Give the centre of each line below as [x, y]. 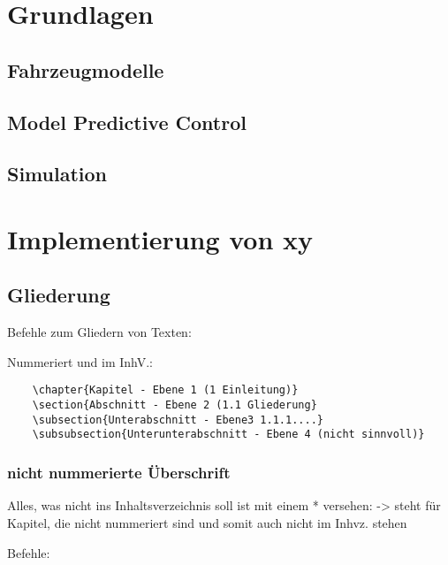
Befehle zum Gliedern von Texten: [99, 332]
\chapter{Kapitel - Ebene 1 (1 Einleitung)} [165, 390]
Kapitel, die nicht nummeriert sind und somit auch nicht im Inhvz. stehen [207, 522]
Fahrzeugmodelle [86, 69]
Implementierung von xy [160, 238]
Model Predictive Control [127, 122]
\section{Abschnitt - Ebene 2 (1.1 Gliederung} [175, 405]
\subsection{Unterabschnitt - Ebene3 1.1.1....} [178, 420]
